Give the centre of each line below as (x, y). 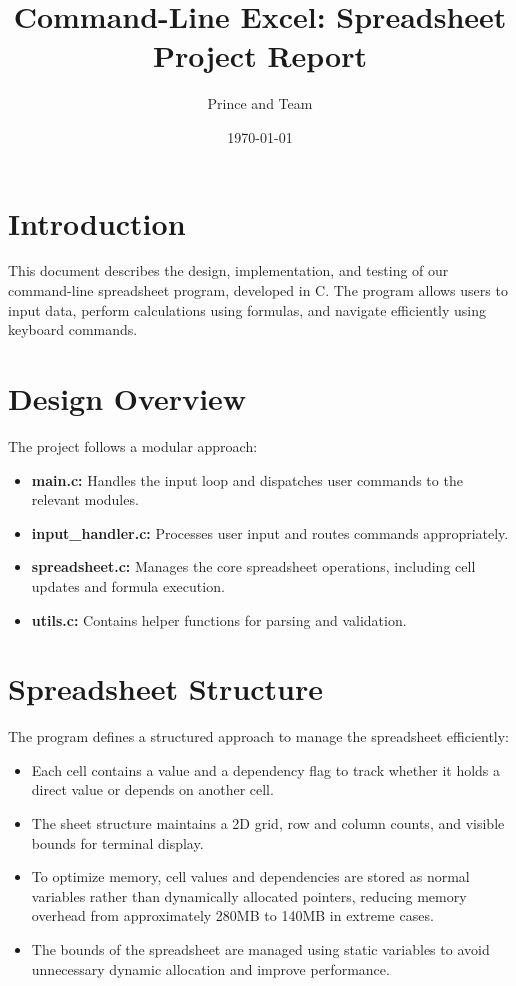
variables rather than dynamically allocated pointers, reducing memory (249, 895)
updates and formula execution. (128, 585)
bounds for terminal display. (117, 842)
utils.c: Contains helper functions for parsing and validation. (219, 619)
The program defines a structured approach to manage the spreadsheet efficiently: (259, 736)
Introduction (97, 222)
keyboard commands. (73, 329)
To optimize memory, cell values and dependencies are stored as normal (250, 876)
